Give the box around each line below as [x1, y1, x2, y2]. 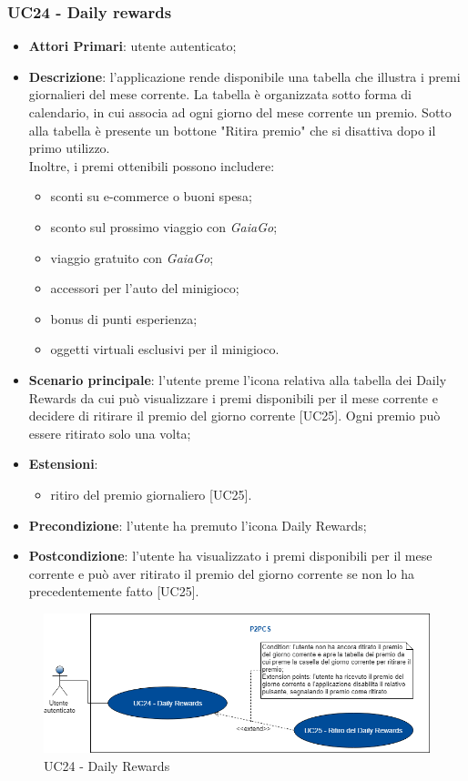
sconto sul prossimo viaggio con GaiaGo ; [50, 217, 278, 236]
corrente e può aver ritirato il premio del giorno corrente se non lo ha [28, 563, 414, 583]
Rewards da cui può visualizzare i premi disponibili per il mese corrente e [28, 388, 438, 407]
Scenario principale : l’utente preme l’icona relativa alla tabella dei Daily [28, 370, 447, 389]
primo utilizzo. [28, 138, 110, 157]
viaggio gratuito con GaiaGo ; [50, 248, 214, 267]
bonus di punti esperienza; [50, 309, 198, 328]
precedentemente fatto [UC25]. [28, 582, 199, 601]
